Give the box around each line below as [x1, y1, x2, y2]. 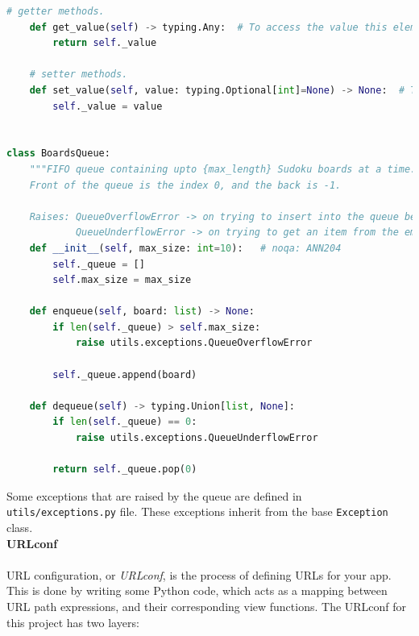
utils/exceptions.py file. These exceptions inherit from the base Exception [6, 503, 388, 520]
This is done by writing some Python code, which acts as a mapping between [6, 582, 388, 599]
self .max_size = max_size [52, 274, 192, 286]
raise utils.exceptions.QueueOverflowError [75, 337, 313, 349]
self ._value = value [52, 100, 163, 112]
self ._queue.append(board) [52, 368, 197, 380]
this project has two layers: [6, 613, 139, 630]
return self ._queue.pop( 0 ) [52, 463, 197, 476]
